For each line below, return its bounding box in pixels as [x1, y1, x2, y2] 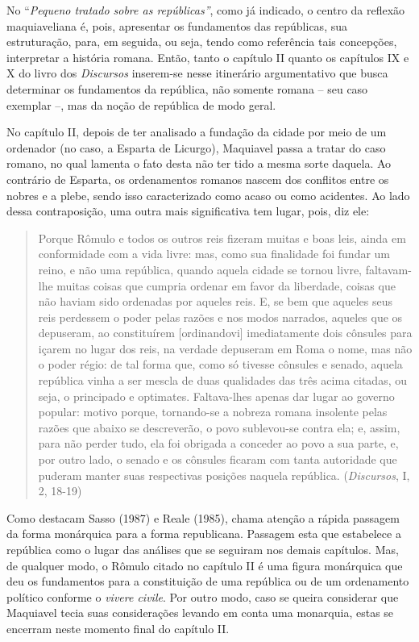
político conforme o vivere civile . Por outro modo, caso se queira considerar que [6, 588, 399, 605]
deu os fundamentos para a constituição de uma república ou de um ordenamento [6, 573, 409, 590]
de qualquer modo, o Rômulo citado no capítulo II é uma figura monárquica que [6, 557, 403, 573]
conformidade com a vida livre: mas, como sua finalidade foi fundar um [38, 245, 391, 262]
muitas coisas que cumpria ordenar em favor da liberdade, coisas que [56, 277, 396, 294]
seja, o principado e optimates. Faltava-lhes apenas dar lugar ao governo [38, 387, 395, 404]
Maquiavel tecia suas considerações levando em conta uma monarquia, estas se [6, 604, 394, 621]
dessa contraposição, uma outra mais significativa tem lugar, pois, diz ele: [6, 202, 370, 219]
